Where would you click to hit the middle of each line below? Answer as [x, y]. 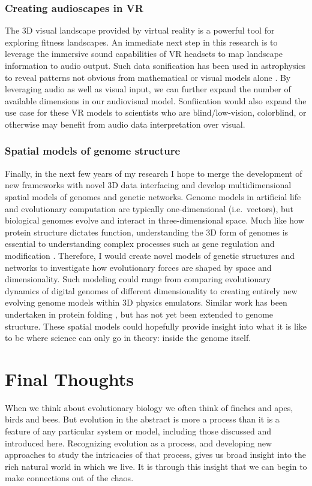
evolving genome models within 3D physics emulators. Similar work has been [146, 302]
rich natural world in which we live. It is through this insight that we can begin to [156, 466]
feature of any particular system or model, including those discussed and [138, 431]
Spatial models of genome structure [93, 151]
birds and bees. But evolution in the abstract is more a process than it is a [142, 419]
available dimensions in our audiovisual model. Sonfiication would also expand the [156, 100]
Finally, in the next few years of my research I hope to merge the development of [154, 173]
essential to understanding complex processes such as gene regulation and [140, 244]
